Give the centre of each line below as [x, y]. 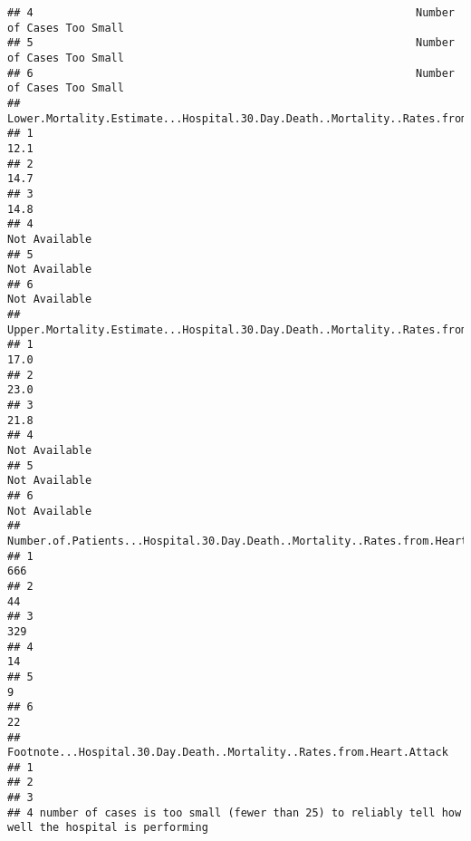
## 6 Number [231, 73]
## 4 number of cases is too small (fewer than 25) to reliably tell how [235, 812]
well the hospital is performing [108, 828]
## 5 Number [231, 43]
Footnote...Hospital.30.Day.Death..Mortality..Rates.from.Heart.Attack [228, 753]
